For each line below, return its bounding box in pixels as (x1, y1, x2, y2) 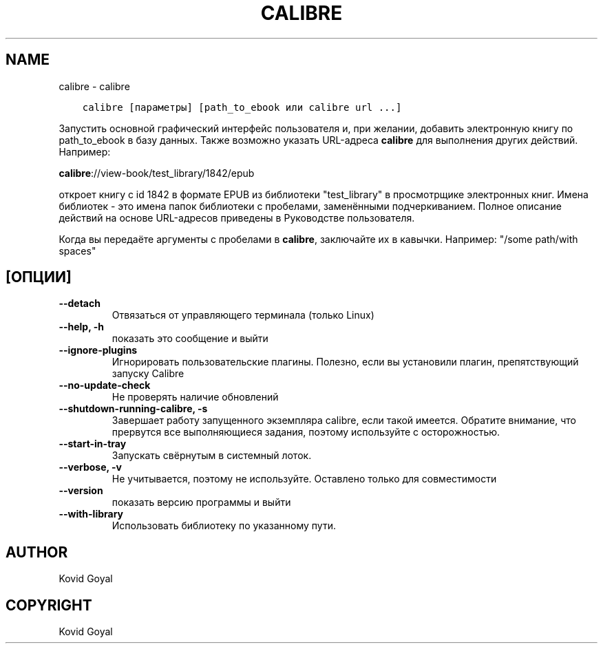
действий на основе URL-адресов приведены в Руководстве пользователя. (59, 211, 415, 224)
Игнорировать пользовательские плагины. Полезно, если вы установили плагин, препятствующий (112, 356, 579, 368)
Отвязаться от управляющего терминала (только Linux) (112, 309, 374, 321)
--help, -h (59, 321, 104, 333)
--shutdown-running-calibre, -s (59, 403, 208, 415)
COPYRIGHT (6, 596, 92, 614)
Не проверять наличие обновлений (112, 391, 279, 403)
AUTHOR (6, 543, 68, 561)
